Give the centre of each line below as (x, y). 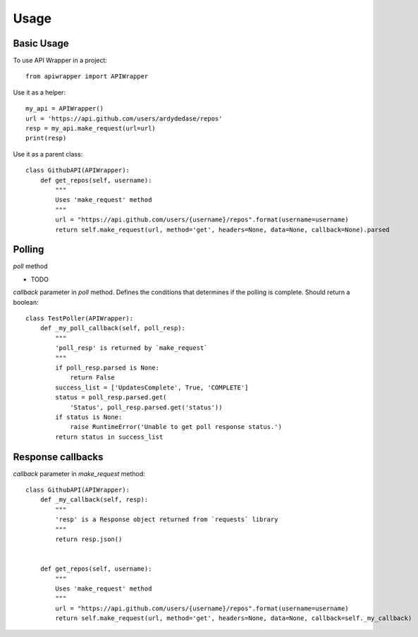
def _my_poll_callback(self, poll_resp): (113, 328)
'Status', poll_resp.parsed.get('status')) (146, 407)
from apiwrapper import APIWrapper (87, 77)
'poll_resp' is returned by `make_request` (131, 348)
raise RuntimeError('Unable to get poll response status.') (176, 427)
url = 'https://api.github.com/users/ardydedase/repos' (124, 119)
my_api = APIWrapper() (65, 109)
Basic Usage (41, 43)
